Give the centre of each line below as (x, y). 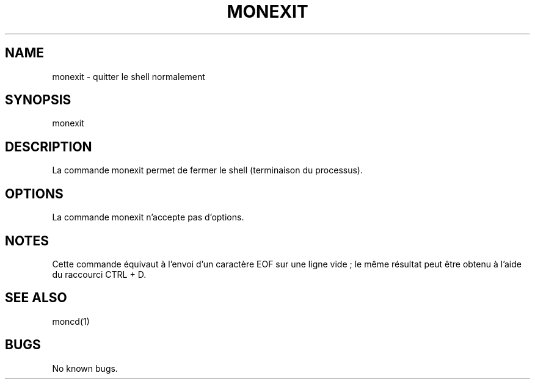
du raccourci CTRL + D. (99, 274)
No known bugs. (85, 368)
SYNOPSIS (38, 100)
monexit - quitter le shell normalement (129, 76)
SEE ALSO (36, 298)
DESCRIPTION (49, 147)
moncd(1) (71, 321)
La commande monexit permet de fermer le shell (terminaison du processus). (208, 170)
